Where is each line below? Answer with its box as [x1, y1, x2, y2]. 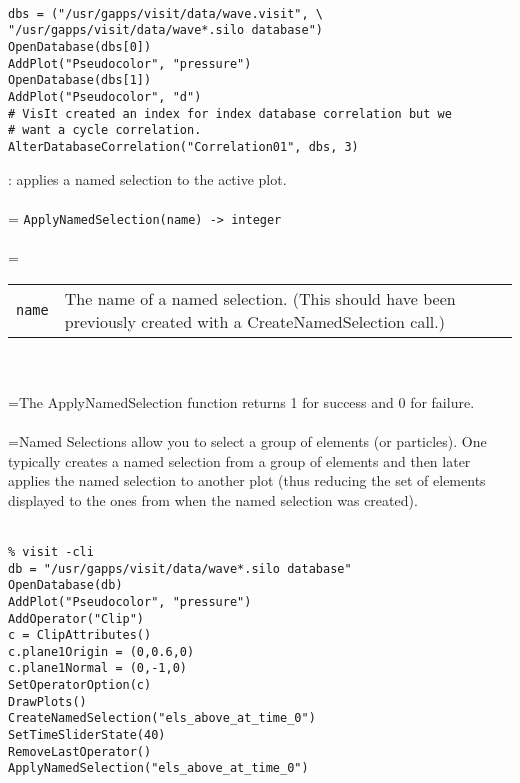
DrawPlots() [8, 694, 87, 709]
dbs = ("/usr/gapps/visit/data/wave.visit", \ [8, 6, 323, 21]
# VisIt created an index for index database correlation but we [8, 106, 452, 121]
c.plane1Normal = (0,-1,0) [8, 661, 187, 676]
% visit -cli [8, 544, 94, 559]
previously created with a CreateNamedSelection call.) [64, 309, 445, 333]
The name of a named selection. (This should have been [64, 286, 456, 310]
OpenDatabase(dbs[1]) [8, 73, 152, 88]
